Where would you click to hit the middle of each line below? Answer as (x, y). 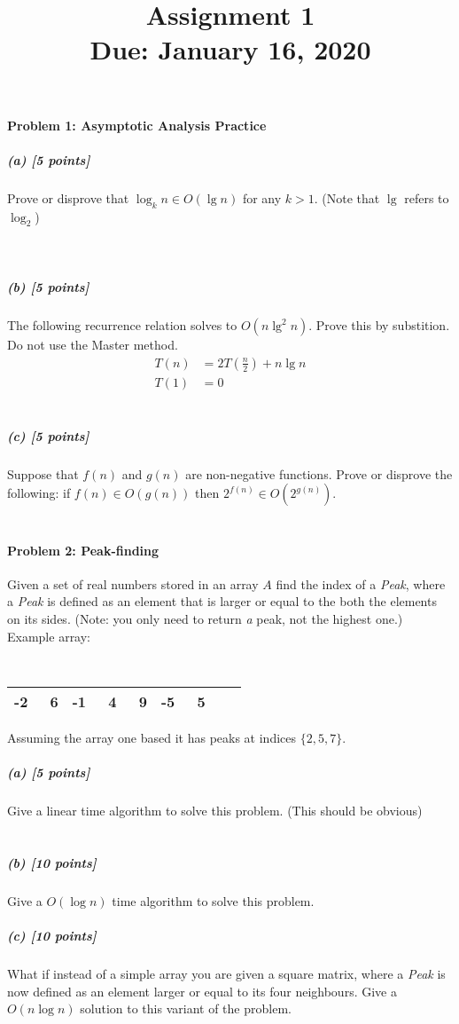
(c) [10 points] (52, 935)
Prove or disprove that (68, 197)
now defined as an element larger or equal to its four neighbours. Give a (202, 991)
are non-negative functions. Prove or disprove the (319, 473)
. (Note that (347, 197)
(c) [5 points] (48, 435)
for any (262, 197)
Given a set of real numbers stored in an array (133, 583)
